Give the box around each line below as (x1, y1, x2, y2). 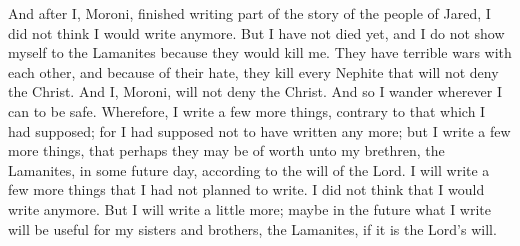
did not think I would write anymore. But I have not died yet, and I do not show (8, 22, 505, 43)
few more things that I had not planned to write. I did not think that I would (8, 179, 485, 200)
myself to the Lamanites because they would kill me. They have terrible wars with (8, 42, 512, 63)
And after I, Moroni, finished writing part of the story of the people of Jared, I (8, 3, 491, 23)
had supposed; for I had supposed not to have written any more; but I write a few (8, 120, 511, 141)
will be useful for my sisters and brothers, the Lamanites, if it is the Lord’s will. (8, 218, 497, 239)
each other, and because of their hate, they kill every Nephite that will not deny (8, 61, 499, 82)
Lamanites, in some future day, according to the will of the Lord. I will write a (8, 159, 490, 180)
